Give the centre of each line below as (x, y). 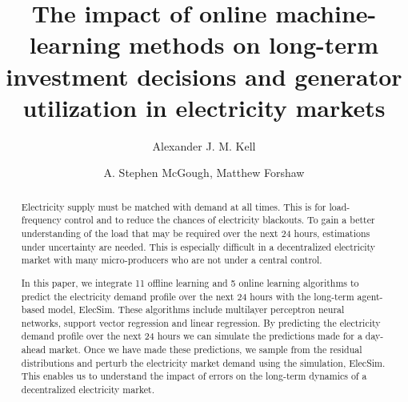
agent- (370, 296)
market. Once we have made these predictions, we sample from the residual (206, 350)
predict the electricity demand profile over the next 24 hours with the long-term (188, 296)
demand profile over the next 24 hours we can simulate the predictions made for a (192, 336)
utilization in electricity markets (204, 107)
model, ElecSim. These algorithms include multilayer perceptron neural (196, 310)
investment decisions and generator (204, 76)
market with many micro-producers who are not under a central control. (172, 260)
